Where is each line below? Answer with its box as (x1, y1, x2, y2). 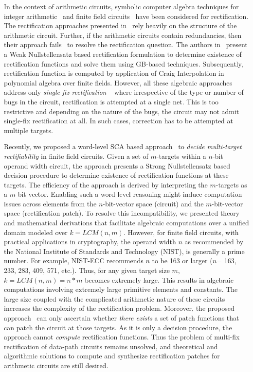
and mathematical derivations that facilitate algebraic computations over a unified (4, 218, 249, 228)
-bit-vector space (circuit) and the (103, 198, 204, 208)
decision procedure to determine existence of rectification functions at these (4, 170, 229, 180)
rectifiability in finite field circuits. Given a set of (4, 151, 148, 161)
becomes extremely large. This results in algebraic (85, 274, 234, 285)
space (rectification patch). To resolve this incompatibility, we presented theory (4, 208, 240, 218)
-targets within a (156, 151, 206, 161)
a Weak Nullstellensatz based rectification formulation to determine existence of (4, 49, 242, 59)
